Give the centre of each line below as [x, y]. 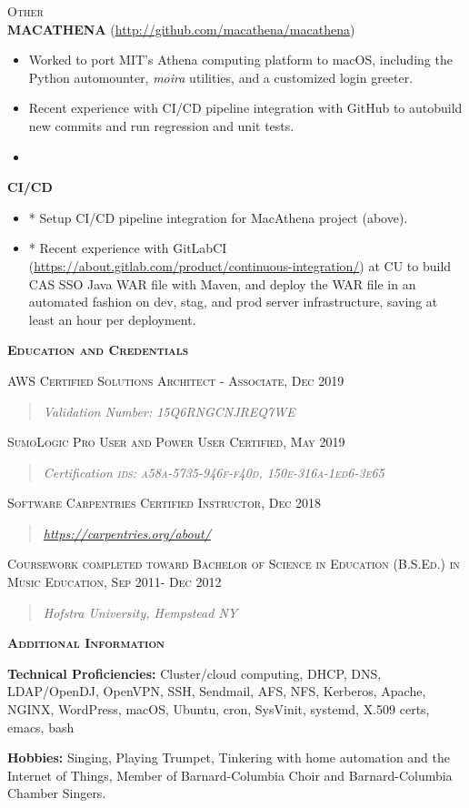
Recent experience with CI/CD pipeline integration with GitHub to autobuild [245, 108]
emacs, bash [41, 727]
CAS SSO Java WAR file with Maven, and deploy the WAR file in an [222, 283]
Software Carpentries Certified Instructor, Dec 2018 [165, 503]
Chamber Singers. [57, 793]
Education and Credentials [98, 350]
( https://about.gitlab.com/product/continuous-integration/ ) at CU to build [240, 265]
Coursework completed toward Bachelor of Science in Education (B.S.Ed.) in [234, 564]
